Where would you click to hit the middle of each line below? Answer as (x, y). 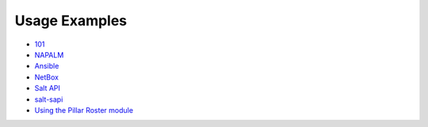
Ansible (47, 66)
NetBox (47, 77)
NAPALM (49, 54)
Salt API (48, 88)
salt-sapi (49, 99)
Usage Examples (71, 21)
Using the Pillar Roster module (84, 110)
